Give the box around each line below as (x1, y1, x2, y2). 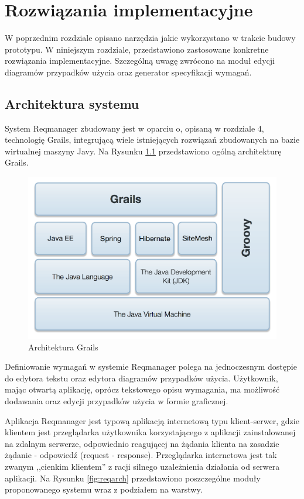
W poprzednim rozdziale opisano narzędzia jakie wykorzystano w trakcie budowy (5, 32, 296, 44)
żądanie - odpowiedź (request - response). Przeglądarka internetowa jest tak (5, 449, 277, 461)
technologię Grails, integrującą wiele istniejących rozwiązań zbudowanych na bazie (5, 133, 300, 146)
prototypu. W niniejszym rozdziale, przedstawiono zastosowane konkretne (5, 43, 269, 55)
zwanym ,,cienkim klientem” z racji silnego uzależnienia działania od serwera (5, 460, 280, 472)
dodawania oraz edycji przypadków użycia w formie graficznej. (5, 395, 228, 407)
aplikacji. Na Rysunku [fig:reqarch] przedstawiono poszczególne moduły (5, 472, 261, 484)
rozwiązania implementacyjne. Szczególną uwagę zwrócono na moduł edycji (5, 54, 275, 67)
